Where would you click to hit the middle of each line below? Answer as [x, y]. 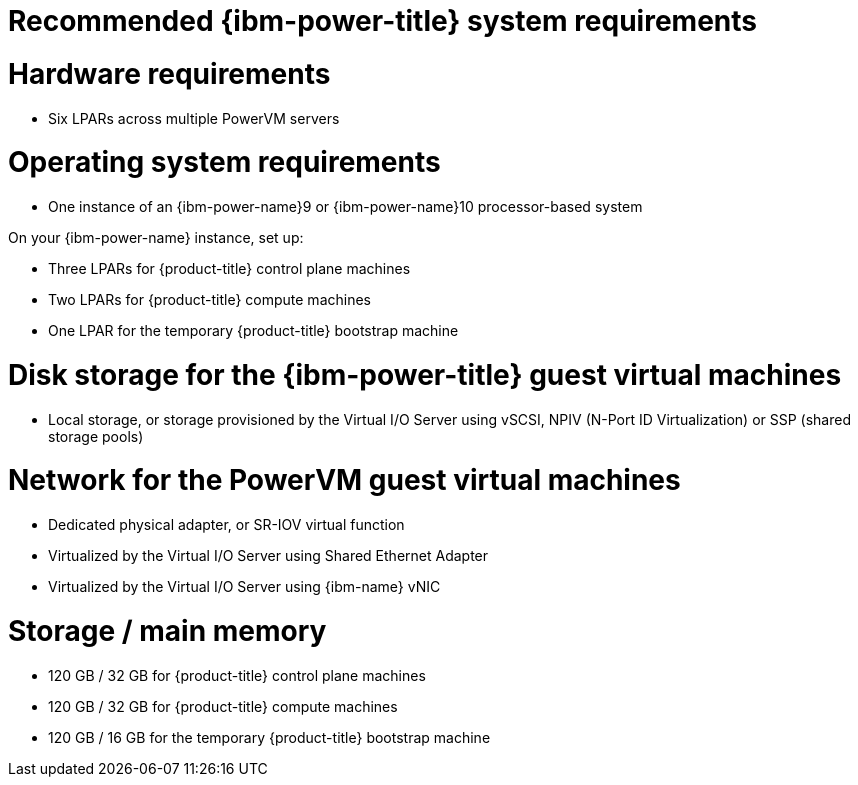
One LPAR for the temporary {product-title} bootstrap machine [253, 330]
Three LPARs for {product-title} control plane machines [229, 268]
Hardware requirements [169, 73]
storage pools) [96, 436]
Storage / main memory [167, 630]
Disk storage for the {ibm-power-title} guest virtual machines [425, 374]
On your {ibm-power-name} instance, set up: [156, 237]
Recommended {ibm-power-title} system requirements [382, 21]
